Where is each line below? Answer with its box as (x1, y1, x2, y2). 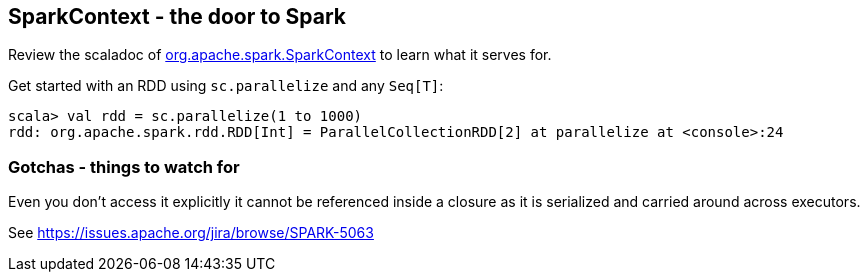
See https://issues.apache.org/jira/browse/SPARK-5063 (8, 224, 374, 242)
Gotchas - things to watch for (8, 156, 240, 177)
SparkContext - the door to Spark (8, 4, 347, 29)
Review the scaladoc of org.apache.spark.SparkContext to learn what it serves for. (8, 46, 552, 64)
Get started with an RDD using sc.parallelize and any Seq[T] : (8, 77, 444, 95)
